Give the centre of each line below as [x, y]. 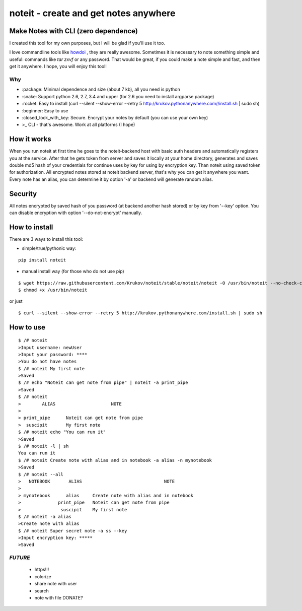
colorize [43, 576]
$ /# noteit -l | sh [44, 446]
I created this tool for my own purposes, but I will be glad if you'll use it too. [87, 43]
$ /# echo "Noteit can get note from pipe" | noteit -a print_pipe [103, 383]
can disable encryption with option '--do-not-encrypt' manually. [76, 213]
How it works [30, 139]
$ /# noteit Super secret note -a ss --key [73, 531]
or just [16, 301]
